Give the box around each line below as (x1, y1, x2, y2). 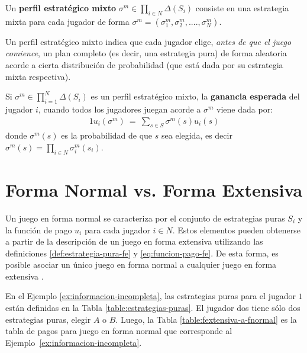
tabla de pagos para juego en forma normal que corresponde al (5, 325, 232, 337)
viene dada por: (216, 102, 273, 115)
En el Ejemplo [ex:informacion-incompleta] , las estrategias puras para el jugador (5, 290, 296, 302)
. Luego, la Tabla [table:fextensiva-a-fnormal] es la (115, 313, 297, 325)
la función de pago (5, 223, 72, 236)
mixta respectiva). (5, 70, 71, 82)
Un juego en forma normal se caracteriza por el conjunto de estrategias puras (5, 211, 285, 224)
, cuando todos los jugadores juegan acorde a (38, 102, 201, 115)
